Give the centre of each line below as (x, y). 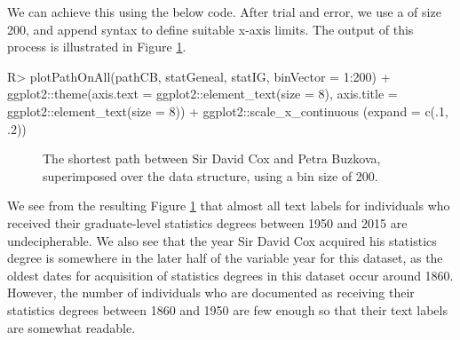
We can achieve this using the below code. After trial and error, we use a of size (224, 12)
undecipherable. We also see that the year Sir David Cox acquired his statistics (222, 240)
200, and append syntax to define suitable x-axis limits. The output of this (210, 29)
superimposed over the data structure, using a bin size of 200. (210, 175)
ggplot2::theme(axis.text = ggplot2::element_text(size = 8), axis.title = (202, 94)
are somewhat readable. (71, 327)
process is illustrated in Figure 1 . (97, 47)
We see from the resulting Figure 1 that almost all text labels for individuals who (229, 206)
